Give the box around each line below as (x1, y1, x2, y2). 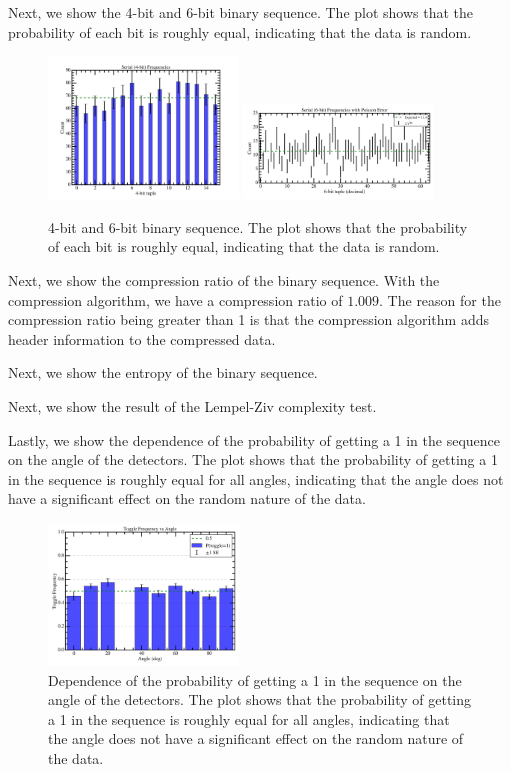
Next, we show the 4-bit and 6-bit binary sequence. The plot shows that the (8, 2, 474, 22)
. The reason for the (379, 289, 501, 310)
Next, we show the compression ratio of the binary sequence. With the (8, 270, 440, 291)
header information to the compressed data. (8, 328, 276, 349)
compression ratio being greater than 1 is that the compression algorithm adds (8, 309, 489, 330)
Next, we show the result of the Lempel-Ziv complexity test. (8, 396, 377, 417)
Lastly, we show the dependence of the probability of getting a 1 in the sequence (8, 429, 500, 450)
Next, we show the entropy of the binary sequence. (8, 362, 318, 383)
